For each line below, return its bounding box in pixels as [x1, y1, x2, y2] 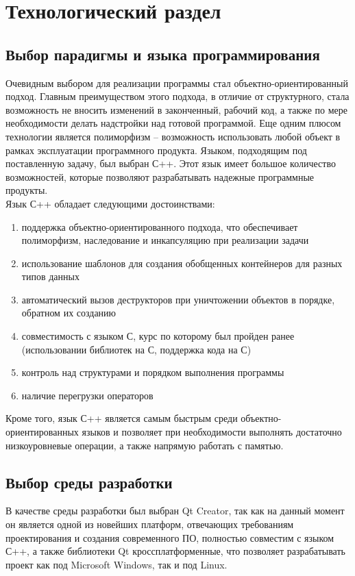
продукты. [5, 183, 48, 197]
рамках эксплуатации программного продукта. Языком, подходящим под [5, 142, 307, 157]
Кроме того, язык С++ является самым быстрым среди [5, 411, 238, 425]
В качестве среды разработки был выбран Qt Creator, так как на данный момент [5, 503, 345, 518]
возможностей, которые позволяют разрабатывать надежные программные [5, 169, 315, 184]
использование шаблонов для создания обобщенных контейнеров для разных [21, 255, 343, 270]
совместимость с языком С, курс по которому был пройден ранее [21, 329, 295, 343]
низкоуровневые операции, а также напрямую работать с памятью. [5, 438, 284, 452]
